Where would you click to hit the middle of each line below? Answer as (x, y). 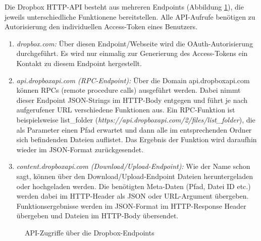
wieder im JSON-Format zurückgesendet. (80, 149)
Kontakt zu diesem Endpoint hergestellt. (79, 63)
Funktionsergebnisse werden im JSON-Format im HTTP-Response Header (131, 205)
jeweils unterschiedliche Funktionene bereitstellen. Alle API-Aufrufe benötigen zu (130, 16)
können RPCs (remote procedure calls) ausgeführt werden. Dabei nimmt (128, 90)
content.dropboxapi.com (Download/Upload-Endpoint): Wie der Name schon (133, 166)
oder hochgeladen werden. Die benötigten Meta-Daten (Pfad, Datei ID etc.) (134, 186)
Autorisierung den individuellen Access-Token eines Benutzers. (101, 26)
